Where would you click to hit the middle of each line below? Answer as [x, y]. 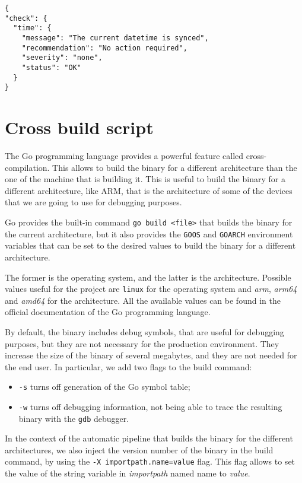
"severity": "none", [62, 58]
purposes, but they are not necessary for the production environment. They [142, 343]
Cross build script [79, 127]
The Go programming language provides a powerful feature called [124, 156]
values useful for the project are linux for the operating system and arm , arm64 [151, 289]
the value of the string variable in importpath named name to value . [128, 473]
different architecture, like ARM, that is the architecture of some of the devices [149, 190]
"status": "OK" [51, 67]
